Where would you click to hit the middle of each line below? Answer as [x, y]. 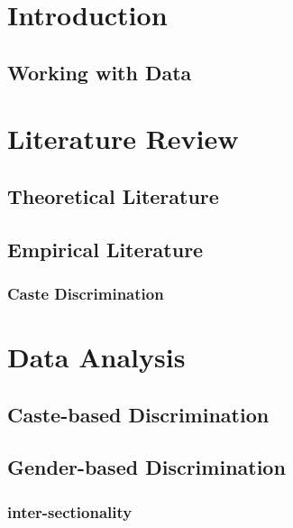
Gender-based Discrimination [146, 467]
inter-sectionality [70, 511]
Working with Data [100, 72]
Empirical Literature [105, 249]
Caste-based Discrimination [138, 414]
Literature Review [123, 139]
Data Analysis [96, 357]
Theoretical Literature [113, 195]
